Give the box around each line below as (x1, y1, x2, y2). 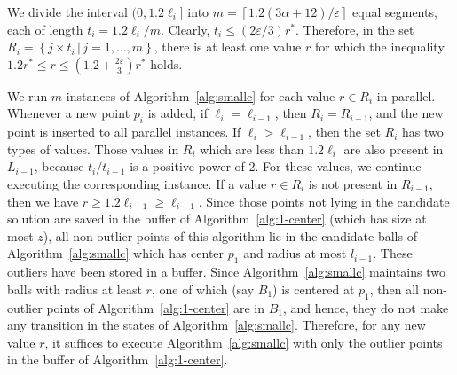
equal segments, (352, 3, 437, 20)
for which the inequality (314, 37, 445, 56)
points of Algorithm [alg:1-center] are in (46, 298, 265, 316)
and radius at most (243, 244, 347, 262)
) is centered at (272, 279, 355, 298)
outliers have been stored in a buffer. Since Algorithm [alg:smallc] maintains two (7, 262, 445, 281)
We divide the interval (7, 3, 128, 20)
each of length (7, 20, 83, 38)
